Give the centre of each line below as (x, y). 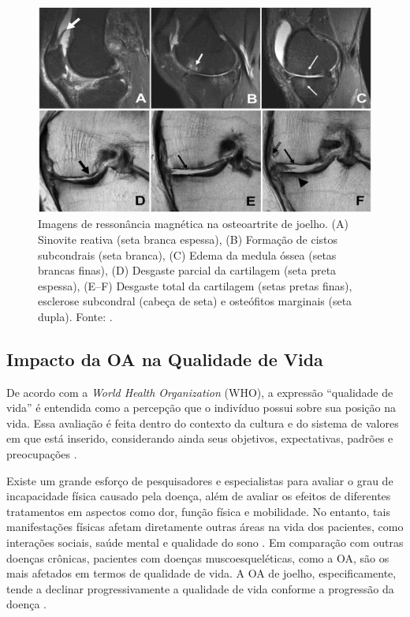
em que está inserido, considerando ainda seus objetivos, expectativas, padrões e (200, 438)
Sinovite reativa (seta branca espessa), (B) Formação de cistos (188, 239)
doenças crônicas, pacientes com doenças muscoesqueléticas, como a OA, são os (198, 557)
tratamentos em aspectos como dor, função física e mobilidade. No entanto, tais (198, 511)
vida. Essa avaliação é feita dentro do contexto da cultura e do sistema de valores (203, 423)
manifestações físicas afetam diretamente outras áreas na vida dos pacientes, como (205, 527)
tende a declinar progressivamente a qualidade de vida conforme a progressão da (200, 588)
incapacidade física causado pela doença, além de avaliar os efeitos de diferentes (199, 496)
